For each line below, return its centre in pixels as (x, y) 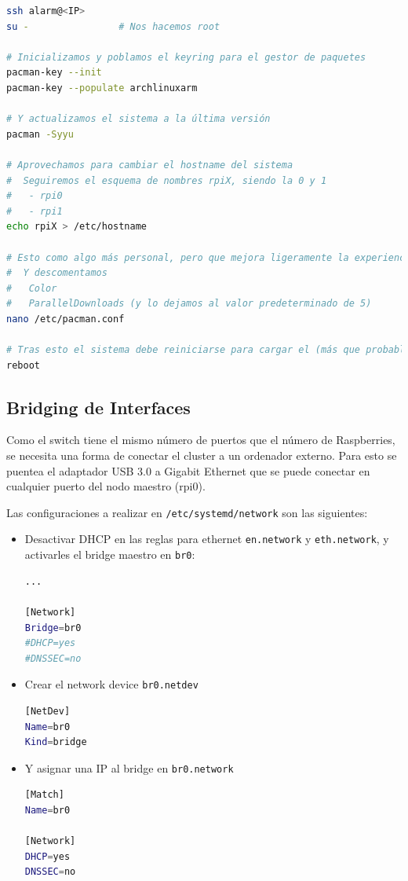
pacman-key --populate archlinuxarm (102, 88)
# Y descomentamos (57, 273)
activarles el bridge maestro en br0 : (110, 554)
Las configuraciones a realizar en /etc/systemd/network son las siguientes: (187, 512)
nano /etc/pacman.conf (66, 319)
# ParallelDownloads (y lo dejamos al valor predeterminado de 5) (189, 304)
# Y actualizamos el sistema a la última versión (138, 119)
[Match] (44, 795)
